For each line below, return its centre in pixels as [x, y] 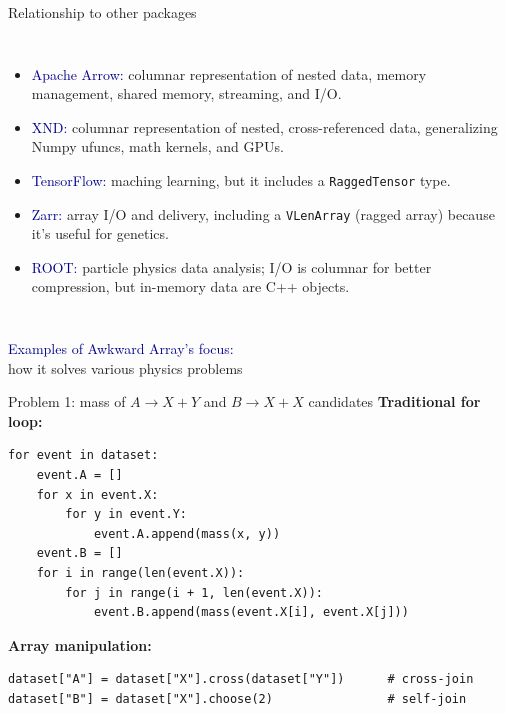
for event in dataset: [83, 455]
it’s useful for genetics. [100, 233]
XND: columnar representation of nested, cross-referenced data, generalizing [264, 126]
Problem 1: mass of [67, 401]
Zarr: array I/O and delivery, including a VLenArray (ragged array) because [263, 213]
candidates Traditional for [394, 401]
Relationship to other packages [102, 12]
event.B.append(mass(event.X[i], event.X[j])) [251, 612]
